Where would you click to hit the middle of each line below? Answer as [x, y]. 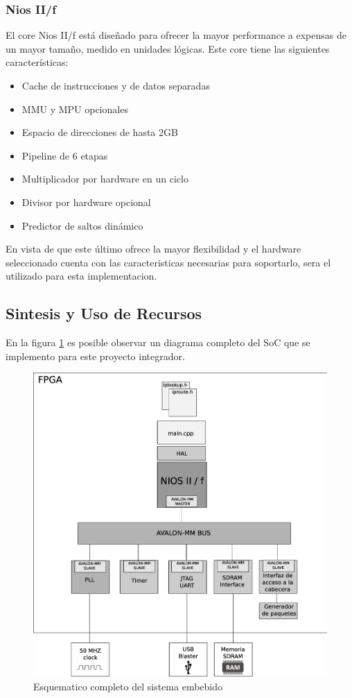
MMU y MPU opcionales [75, 109]
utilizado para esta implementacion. [81, 276]
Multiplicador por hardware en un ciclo [105, 179]
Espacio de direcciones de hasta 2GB [100, 132]
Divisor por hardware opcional [86, 202]
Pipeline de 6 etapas [65, 155]
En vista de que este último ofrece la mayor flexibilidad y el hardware [153, 249]
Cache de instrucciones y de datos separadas [116, 85]
